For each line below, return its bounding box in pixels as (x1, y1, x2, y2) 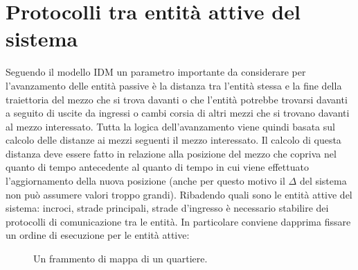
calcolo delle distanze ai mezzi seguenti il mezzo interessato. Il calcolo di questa (6, 133, 341, 147)
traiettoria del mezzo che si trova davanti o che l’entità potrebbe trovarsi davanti (6, 92, 348, 106)
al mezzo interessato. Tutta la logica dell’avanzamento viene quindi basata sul (6, 119, 335, 133)
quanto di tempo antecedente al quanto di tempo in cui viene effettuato (6, 160, 309, 174)
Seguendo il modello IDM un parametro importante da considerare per (6, 65, 306, 79)
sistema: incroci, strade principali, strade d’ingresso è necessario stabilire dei (6, 201, 329, 215)
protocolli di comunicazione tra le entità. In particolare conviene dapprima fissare (6, 214, 351, 228)
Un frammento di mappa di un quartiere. (33, 251, 208, 266)
